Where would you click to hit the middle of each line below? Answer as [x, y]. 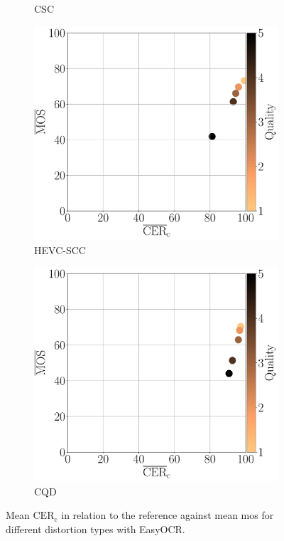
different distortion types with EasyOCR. [95, 529]
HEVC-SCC [60, 250]
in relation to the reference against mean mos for [168, 515]
